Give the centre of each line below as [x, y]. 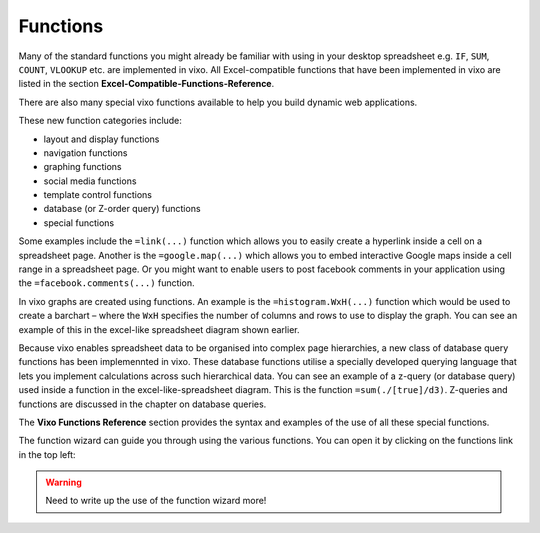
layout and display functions [101, 139]
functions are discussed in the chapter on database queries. [142, 404]
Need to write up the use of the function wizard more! [156, 501]
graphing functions [82, 167]
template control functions [97, 195]
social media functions [90, 181]
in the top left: [47, 454]
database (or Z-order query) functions [122, 209]
